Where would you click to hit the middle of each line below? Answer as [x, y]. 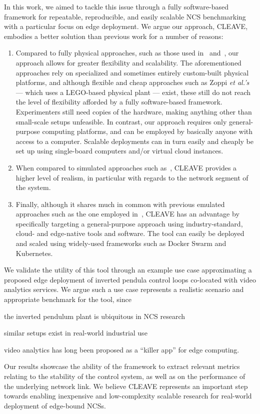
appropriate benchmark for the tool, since [68, 299]
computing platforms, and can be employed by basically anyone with [147, 131]
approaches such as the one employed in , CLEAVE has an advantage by [127, 214]
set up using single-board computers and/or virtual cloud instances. [119, 151]
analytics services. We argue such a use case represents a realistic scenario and [124, 289]
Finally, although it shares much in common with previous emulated [120, 204]
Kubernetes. [34, 253]
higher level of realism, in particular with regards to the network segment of [132, 177]
